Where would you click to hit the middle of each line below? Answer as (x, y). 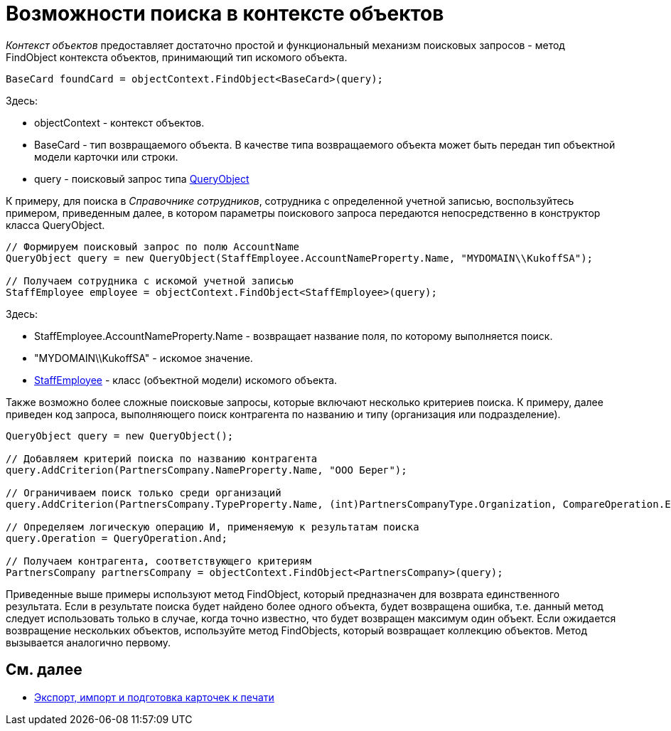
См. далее (44, 670)
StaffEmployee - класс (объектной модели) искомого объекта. (186, 380)
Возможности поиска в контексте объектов (225, 14)
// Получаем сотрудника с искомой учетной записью (150, 281)
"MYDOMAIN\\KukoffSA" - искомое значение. (144, 358)
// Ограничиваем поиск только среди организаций (144, 492)
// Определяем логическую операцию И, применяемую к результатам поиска (213, 527)
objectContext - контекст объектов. (119, 122)
